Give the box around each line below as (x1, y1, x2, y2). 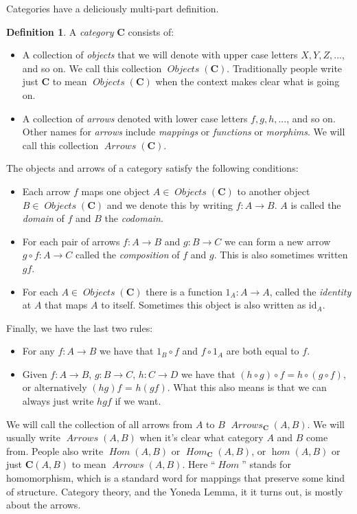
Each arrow (22, 183, 71, 198)
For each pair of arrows (22, 234, 120, 248)
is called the (290, 197, 341, 212)
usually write (6, 430, 61, 445)
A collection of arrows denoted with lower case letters (22, 111, 248, 125)
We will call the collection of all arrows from (6, 416, 193, 431)
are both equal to (226, 344, 299, 358)
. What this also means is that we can (167, 380, 327, 394)
